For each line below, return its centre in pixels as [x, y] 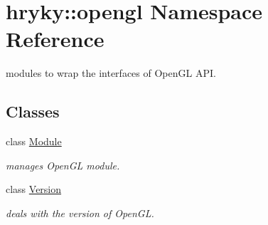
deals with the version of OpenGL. [80, 213]
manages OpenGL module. [63, 165]
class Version [34, 189]
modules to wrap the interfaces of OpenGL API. [111, 73]
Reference [55, 39]
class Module [34, 141]
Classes [33, 111]
